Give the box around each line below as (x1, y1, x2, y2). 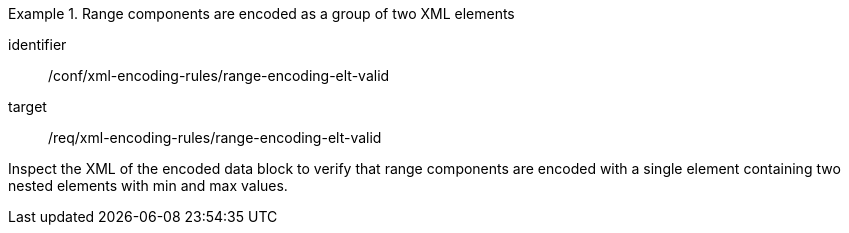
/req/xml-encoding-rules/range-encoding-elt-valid (48, 129, 382, 146)
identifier (8, 36, 67, 53)
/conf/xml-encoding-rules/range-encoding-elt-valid (48, 67, 390, 84)
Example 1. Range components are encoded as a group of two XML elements (8, 5, 515, 22)
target (8, 98, 47, 115)
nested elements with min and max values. (8, 177, 288, 194)
